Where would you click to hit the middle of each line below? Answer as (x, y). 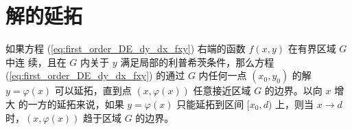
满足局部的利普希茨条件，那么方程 (197, 62)
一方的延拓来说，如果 (76, 104)
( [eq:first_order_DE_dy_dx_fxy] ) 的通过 (95, 75)
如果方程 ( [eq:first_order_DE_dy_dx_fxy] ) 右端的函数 (126, 48)
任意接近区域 (222, 90)
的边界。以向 (293, 90)
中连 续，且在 (36, 62)
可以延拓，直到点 (93, 90)
